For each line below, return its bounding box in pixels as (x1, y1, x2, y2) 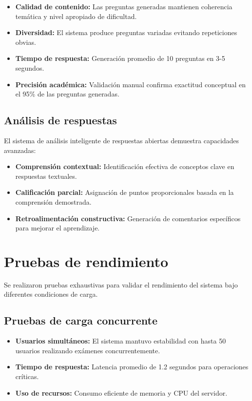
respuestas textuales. (15, 171, 77, 181)
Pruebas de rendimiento (4, 251, 169, 271)
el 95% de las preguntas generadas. (15, 89, 119, 99)
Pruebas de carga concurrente (4, 313, 158, 328)
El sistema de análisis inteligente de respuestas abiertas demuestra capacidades (4, 135, 239, 145)
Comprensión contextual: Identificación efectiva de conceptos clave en (15, 161, 234, 172)
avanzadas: (4, 145, 36, 155)
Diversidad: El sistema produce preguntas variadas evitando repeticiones (15, 27, 237, 38)
